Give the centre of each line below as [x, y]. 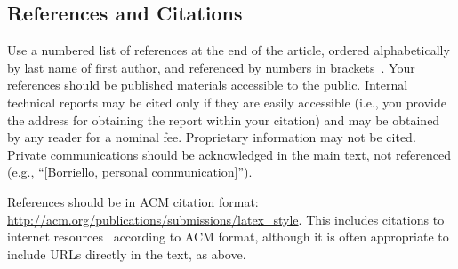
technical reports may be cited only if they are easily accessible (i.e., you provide [227, 102]
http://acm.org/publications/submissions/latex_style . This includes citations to [226, 219]
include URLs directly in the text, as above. [127, 253]
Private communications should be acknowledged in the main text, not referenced [229, 154]
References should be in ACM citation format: [133, 201]
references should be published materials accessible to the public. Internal [208, 85]
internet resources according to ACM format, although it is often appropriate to [228, 237]
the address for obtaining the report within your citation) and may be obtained [224, 119]
